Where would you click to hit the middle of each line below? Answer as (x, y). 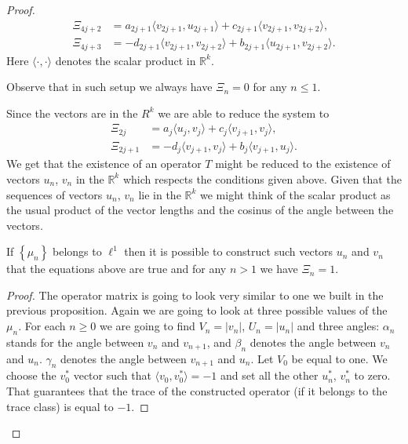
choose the (31, 375)
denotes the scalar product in (126, 60)
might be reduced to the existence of (303, 164)
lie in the (160, 194)
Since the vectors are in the (72, 113)
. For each (42, 326)
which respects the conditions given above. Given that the (262, 178)
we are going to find (148, 326)
